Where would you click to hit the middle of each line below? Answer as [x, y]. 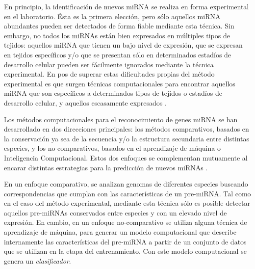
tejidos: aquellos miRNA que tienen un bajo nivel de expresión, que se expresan [123, 45]
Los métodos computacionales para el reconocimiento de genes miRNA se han [121, 119]
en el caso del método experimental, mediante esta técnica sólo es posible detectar [127, 203]
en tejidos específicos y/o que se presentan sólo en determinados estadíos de [118, 54]
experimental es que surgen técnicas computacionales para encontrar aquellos [120, 83]
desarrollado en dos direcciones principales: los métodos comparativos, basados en [127, 129]
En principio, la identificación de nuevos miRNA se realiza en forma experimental [127, 6]
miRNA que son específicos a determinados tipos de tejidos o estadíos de [113, 93]
